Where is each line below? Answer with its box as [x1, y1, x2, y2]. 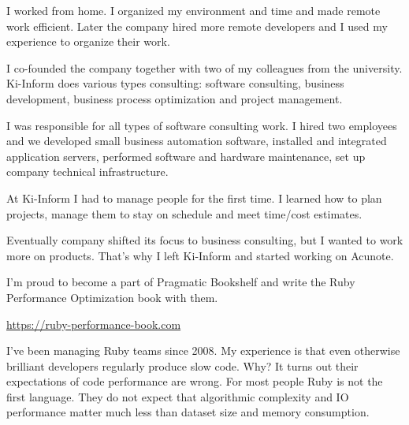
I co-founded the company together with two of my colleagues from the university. [6, 59, 403, 76]
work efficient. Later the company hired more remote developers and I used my [6, 17, 388, 34]
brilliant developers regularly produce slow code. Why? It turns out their [6, 357, 359, 374]
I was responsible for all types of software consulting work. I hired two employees [6, 117, 397, 133]
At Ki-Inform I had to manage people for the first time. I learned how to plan [6, 189, 382, 206]
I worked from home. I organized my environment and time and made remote [6, 2, 381, 18]
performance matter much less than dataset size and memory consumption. [6, 404, 370, 420]
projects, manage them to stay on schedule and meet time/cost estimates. [6, 205, 363, 222]
